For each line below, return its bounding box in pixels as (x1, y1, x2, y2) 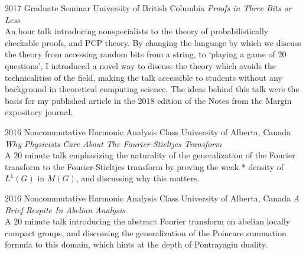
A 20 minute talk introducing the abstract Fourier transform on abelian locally (5, 215, 291, 227)
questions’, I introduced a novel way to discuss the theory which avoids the (5, 59, 276, 71)
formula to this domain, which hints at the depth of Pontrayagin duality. (5, 238, 268, 250)
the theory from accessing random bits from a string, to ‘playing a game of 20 (5, 48, 287, 60)
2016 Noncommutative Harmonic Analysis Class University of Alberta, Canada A (5, 191, 300, 204)
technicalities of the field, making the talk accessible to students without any (5, 71, 282, 83)
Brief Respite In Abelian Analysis (5, 203, 125, 216)
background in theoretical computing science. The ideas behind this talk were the (5, 83, 300, 95)
